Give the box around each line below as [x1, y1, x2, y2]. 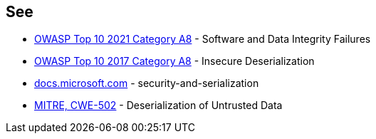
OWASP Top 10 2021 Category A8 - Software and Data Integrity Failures [34, 33, 371, 46]
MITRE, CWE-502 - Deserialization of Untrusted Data [34, 99, 283, 112]
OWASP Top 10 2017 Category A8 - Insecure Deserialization [34, 55, 315, 68]
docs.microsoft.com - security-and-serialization [34, 77, 259, 90]
